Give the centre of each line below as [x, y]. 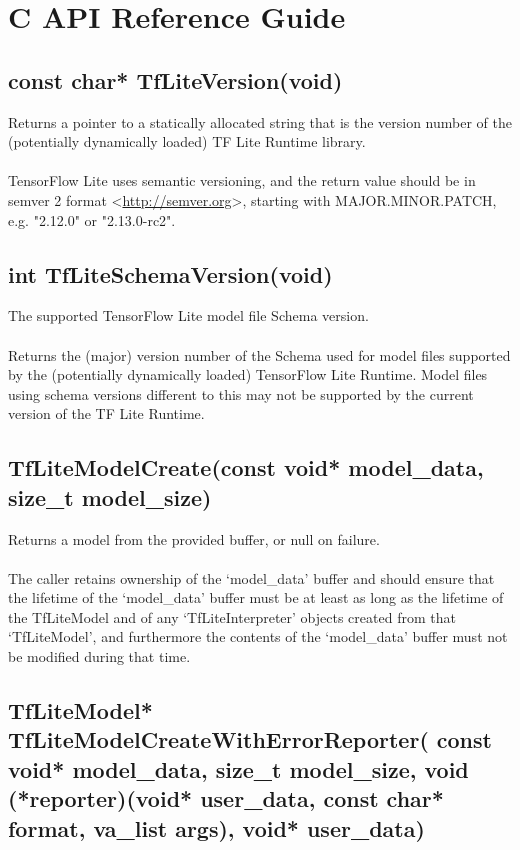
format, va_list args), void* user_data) [216, 827]
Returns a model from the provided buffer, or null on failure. [194, 538]
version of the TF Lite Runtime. [106, 413]
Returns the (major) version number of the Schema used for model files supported [259, 354]
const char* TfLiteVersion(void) [175, 79]
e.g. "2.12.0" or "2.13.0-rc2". [92, 219]
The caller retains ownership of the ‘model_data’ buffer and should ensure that [251, 577]
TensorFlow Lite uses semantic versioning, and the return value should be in [242, 180]
